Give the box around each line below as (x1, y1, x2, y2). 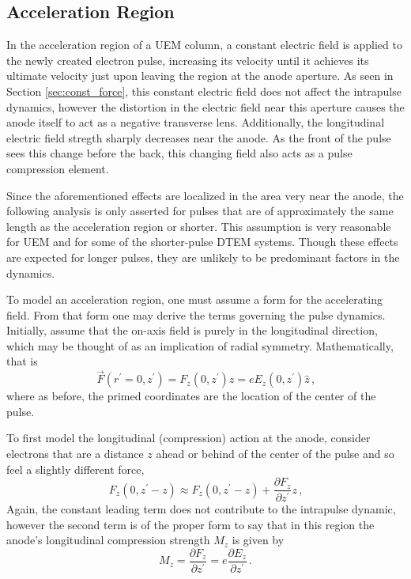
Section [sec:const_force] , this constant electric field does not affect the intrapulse (6, 82, 402, 99)
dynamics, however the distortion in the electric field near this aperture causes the (6, 98, 405, 115)
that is (6, 353, 38, 369)
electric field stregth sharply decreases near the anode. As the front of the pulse (6, 129, 391, 146)
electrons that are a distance (6, 445, 144, 462)
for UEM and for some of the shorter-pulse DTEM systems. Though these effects (6, 233, 398, 250)
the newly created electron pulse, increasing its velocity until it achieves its (6, 51, 369, 68)
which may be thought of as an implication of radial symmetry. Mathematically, (6, 337, 394, 354)
